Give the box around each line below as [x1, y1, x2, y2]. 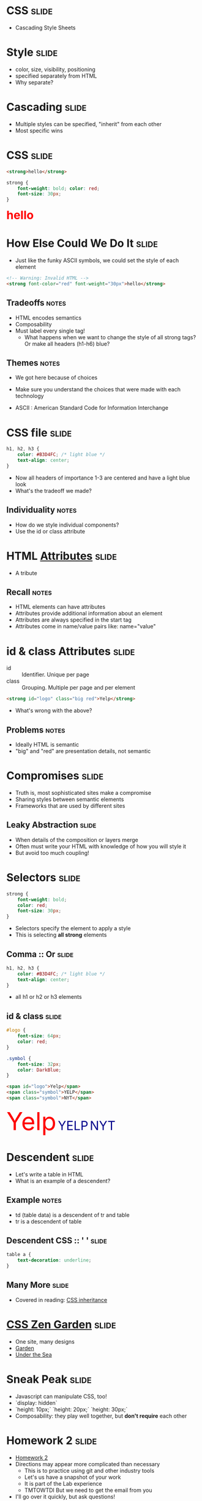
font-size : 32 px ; [17, 1061, 62, 1067]
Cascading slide [6, 100, 87, 114]
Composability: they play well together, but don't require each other [15, 1412, 187, 1420]
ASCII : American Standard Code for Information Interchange [15, 404, 168, 412]
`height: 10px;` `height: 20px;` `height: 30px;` [15, 1405, 128, 1413]
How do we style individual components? [15, 521, 119, 529]
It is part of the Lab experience [24, 1480, 102, 1487]
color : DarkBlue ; [17, 1067, 62, 1073]
